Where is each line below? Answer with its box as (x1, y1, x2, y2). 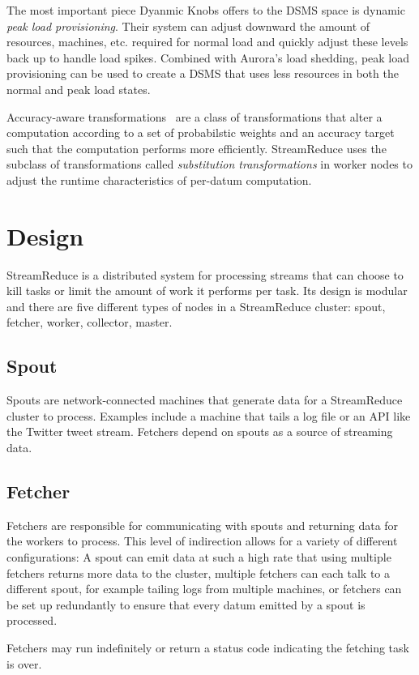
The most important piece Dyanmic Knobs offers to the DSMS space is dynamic (6, 2, 405, 18)
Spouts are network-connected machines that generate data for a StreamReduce (6, 391, 403, 408)
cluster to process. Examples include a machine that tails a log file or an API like (6, 407, 411, 424)
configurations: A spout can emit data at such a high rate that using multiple (6, 549, 391, 565)
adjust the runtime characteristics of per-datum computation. (6, 171, 312, 188)
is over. (6, 655, 42, 672)
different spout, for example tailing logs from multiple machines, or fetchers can (6, 580, 402, 597)
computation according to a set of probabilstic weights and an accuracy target (6, 124, 395, 141)
